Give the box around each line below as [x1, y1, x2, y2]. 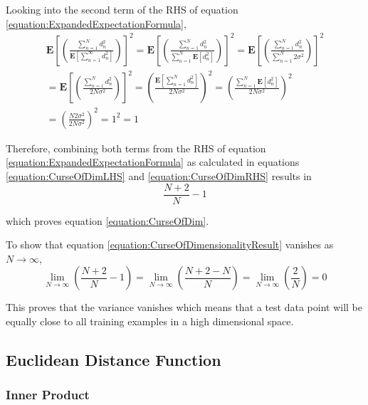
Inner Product [6, 386, 90, 404]
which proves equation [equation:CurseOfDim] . [6, 213, 209, 228]
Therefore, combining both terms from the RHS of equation [6, 140, 266, 155]
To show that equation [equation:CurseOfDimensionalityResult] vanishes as [6, 237, 334, 252]
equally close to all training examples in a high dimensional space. [6, 314, 294, 328]
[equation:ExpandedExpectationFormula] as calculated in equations [6, 154, 300, 169]
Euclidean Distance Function [6, 348, 221, 370]
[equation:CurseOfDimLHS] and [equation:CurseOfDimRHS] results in [6, 168, 312, 183]
